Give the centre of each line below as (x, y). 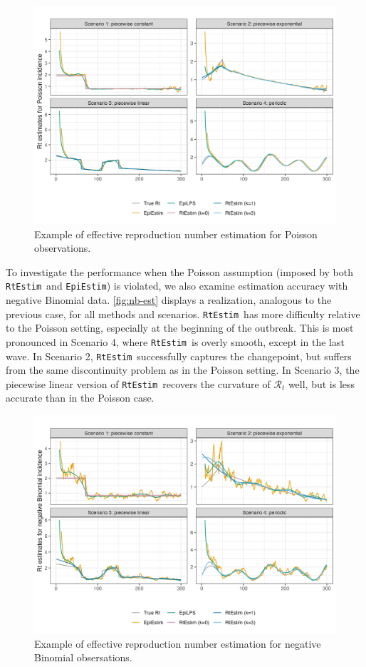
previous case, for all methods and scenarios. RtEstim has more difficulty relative (183, 314)
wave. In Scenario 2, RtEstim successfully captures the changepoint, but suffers (179, 356)
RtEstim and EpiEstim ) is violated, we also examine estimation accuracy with (177, 286)
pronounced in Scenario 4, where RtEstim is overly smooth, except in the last (175, 341)
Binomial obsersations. (83, 657)
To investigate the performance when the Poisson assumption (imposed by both (180, 271)
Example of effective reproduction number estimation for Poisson (176, 234)
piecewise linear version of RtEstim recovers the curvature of (138, 383)
